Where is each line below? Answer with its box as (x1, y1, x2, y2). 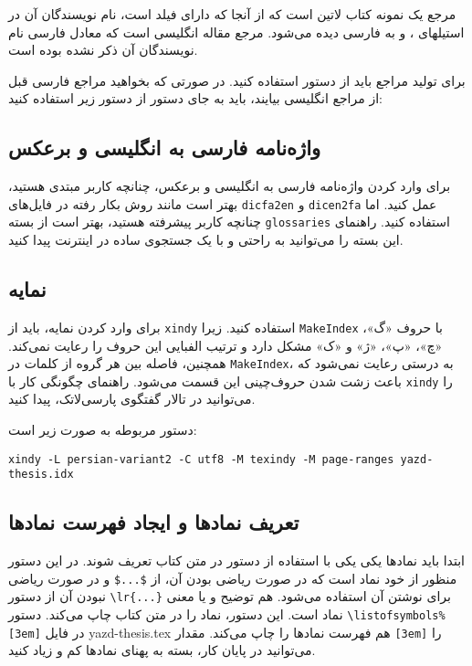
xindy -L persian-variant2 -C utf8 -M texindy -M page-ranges (8, 452, 394, 466)
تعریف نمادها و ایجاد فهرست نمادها (8, 508, 299, 536)
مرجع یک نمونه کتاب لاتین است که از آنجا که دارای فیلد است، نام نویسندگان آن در (8, 5, 456, 23)
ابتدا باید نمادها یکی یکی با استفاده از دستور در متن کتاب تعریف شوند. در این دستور (8, 551, 465, 570)
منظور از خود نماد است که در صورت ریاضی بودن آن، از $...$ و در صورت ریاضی (8, 568, 457, 587)
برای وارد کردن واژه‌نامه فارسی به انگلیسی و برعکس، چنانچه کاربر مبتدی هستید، (8, 176, 451, 196)
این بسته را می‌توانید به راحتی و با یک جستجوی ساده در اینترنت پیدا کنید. (8, 230, 404, 249)
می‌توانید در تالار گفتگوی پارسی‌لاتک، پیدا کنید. (8, 389, 256, 408)
